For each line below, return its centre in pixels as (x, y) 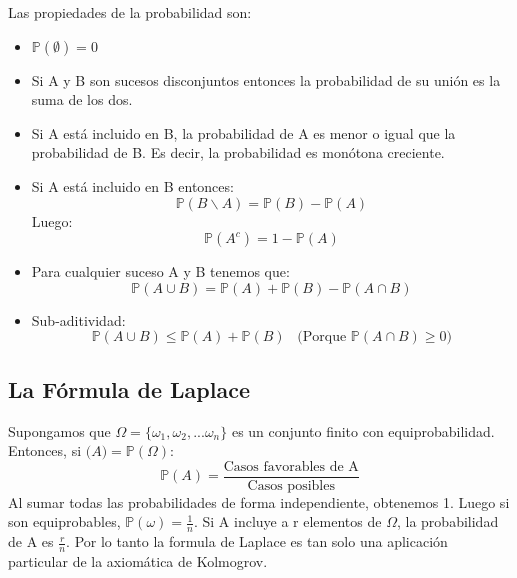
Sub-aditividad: (78, 319)
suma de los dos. (82, 99)
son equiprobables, (64, 521)
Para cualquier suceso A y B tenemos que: (160, 271)
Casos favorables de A (291, 466)
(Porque (322, 337)
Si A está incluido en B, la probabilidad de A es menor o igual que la (243, 132)
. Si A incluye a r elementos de (287, 521)
